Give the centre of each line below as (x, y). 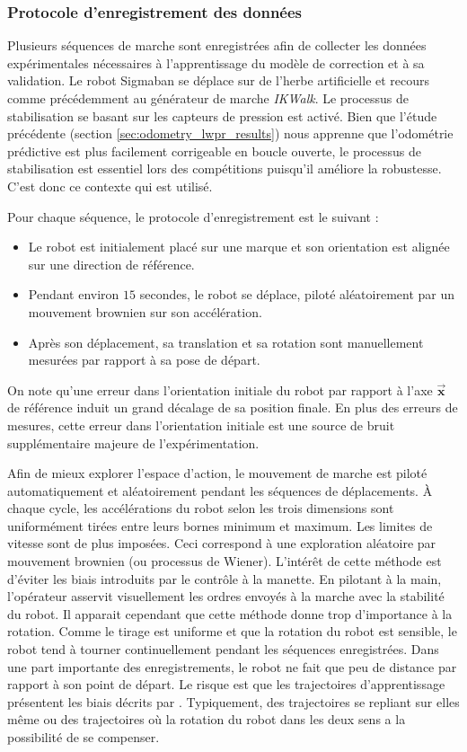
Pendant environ (74, 294)
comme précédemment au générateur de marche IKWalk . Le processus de (208, 98)
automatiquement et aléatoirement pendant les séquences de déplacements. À (220, 490)
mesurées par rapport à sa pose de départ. (144, 360)
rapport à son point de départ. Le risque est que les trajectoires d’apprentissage (226, 684)
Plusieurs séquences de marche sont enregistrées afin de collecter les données (217, 45)
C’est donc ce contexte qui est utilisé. (110, 186)
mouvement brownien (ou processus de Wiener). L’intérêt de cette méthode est (225, 561)
